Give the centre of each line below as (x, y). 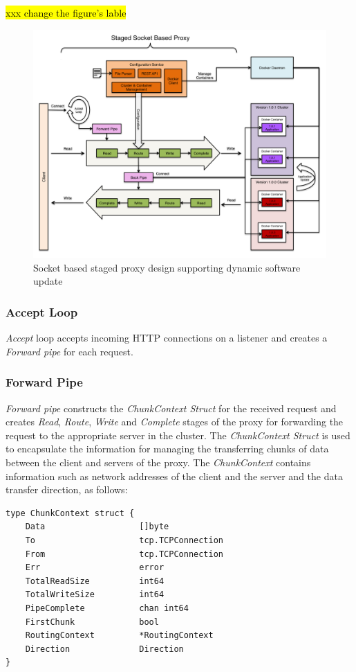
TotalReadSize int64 (95, 581)
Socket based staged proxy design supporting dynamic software (167, 267)
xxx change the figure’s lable (66, 12)
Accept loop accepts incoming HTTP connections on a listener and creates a (167, 338)
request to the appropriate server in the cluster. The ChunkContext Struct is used (178, 435)
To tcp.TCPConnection (124, 540)
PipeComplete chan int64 (107, 608)
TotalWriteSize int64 (95, 595)
